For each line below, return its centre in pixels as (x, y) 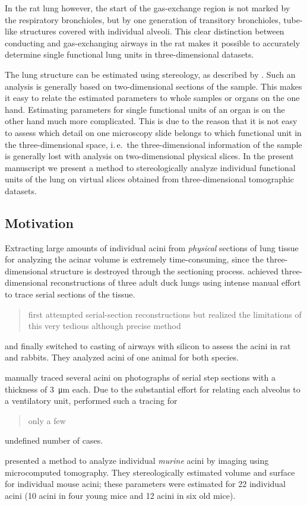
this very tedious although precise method (105, 326)
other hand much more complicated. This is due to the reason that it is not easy (151, 121)
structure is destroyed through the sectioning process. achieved (164, 271)
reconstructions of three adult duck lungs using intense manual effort (176, 282)
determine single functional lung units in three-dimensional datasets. (129, 54)
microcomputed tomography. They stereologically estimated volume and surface (150, 472)
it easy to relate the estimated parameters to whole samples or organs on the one (152, 98)
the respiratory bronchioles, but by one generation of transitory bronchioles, (143, 19)
